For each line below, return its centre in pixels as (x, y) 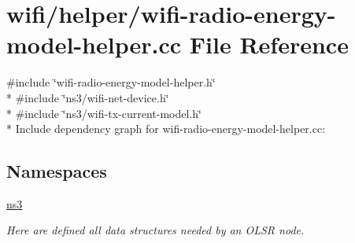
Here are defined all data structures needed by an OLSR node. (155, 230)
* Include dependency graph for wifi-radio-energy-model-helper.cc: (166, 129)
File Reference (269, 44)
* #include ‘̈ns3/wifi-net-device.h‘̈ (88, 97)
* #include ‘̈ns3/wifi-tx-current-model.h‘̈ (104, 113)
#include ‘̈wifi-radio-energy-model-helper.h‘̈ (111, 82)
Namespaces (57, 171)
